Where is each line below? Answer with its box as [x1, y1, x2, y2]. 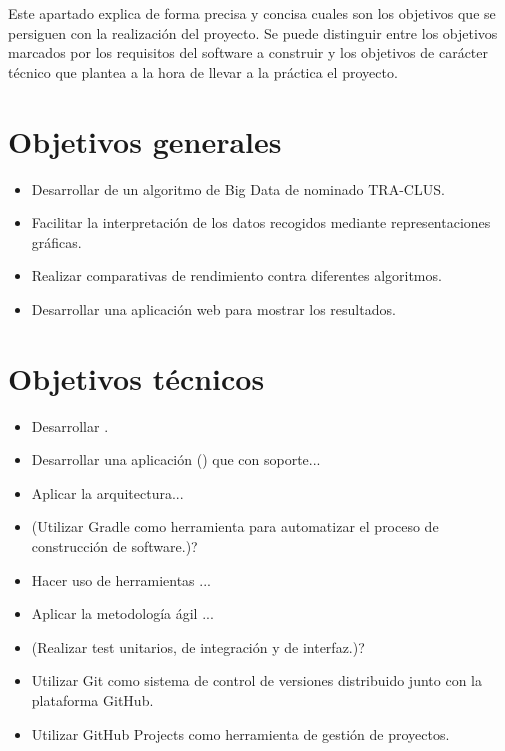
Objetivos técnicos [8, 357, 265, 398]
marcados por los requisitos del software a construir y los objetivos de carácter [8, 42, 489, 63]
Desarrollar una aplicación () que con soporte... [31, 449, 321, 470]
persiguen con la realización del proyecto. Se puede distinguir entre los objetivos [8, 22, 498, 43]
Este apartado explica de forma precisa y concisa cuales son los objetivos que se [8, 3, 496, 23]
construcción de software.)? [31, 535, 198, 556]
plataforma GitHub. [31, 689, 154, 710]
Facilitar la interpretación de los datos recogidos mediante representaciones [31, 212, 491, 233]
